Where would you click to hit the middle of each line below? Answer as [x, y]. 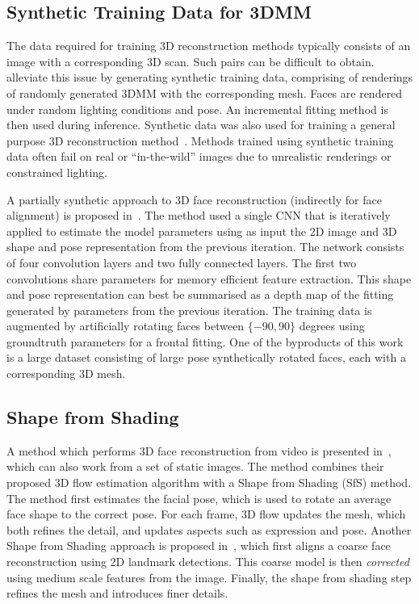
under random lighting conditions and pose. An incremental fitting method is [197, 109]
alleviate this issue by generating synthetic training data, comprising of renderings [210, 77]
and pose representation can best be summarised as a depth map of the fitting [200, 294]
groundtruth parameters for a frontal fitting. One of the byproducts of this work [205, 341]
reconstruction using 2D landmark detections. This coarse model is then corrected [208, 562]
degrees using [332, 326]
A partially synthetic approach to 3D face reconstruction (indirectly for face [194, 199]
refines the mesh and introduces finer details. [117, 593]
